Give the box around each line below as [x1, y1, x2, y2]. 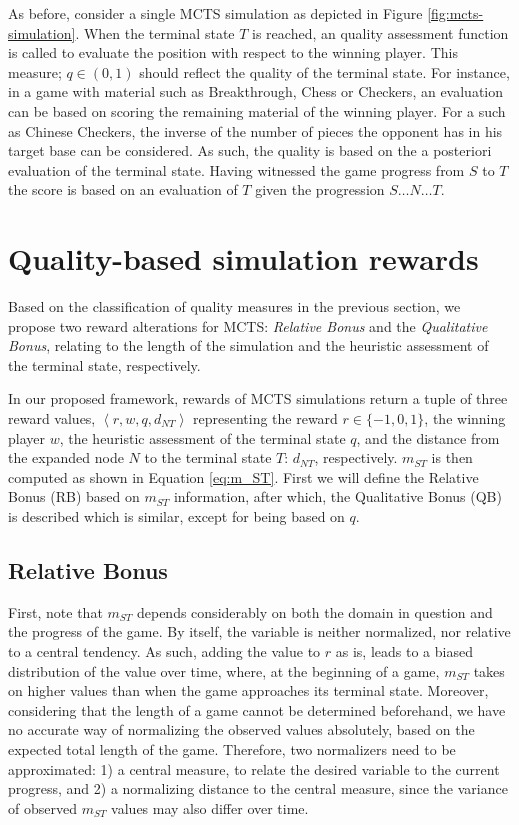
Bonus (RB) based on [8, 486, 140, 507]
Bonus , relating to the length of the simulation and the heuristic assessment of [8, 335, 489, 356]
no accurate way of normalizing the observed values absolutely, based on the [8, 719, 475, 740]
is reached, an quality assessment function [252, 22, 509, 43]
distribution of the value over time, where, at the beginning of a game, [8, 660, 440, 681]
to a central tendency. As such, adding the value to [8, 640, 321, 661]
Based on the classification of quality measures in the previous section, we [8, 296, 461, 317]
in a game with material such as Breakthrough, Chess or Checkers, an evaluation [8, 81, 504, 102]
